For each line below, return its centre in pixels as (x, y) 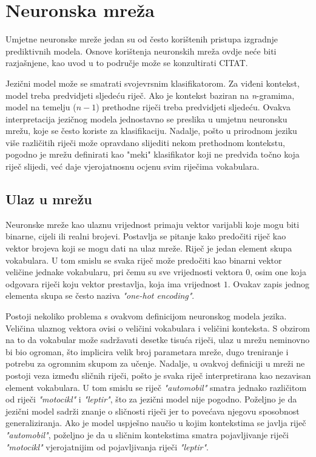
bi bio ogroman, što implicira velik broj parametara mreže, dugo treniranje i (147, 351)
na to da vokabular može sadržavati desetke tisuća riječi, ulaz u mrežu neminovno (158, 340)
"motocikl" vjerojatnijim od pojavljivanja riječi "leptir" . (107, 446)
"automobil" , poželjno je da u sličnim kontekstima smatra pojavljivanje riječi (147, 434)
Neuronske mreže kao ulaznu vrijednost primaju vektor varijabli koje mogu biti (153, 224)
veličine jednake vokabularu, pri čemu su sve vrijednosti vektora (124, 272)
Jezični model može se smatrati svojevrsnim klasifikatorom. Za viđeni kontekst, (153, 83)
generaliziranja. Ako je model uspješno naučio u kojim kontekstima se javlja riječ (156, 423)
